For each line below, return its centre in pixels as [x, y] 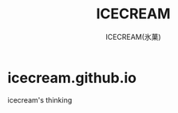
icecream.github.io [72, 78]
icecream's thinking [40, 99]
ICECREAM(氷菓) [133, 37]
